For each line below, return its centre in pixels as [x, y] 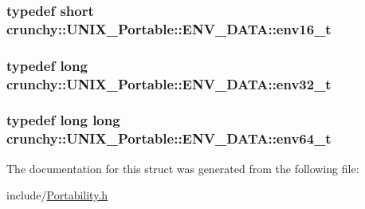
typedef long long [63, 120]
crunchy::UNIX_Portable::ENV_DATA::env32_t [169, 83]
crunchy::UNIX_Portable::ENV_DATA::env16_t [169, 28]
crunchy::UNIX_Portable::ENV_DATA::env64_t [169, 138]
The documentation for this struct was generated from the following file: [183, 168]
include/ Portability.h [57, 195]
